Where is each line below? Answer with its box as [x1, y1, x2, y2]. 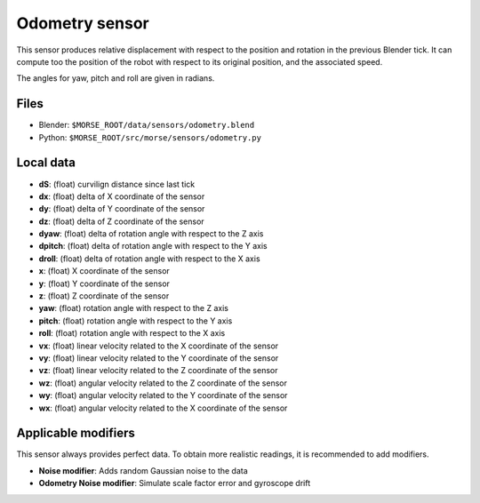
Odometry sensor [16, 13, 150, 33]
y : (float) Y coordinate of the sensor [38, 278, 171, 289]
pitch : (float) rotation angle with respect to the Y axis [38, 315, 233, 326]
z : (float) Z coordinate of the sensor [38, 291, 170, 301]
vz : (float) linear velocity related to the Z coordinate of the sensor [38, 365, 278, 376]
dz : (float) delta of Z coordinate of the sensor [38, 216, 204, 227]
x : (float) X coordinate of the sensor [38, 266, 171, 276]
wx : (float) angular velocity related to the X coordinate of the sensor [38, 403, 288, 413]
